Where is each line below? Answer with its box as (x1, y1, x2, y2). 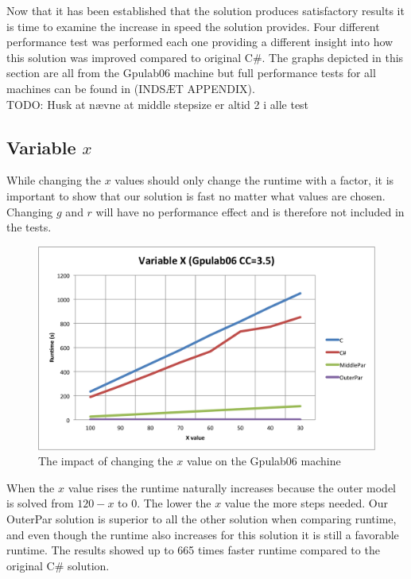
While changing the (6, 172, 102, 188)
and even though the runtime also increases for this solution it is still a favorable (6, 526, 399, 542)
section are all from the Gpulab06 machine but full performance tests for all (6, 64, 376, 81)
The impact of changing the (38, 453, 173, 469)
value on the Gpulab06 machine (186, 453, 341, 469)
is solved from (6, 495, 74, 511)
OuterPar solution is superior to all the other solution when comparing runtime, (6, 511, 397, 527)
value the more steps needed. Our (224, 495, 389, 511)
